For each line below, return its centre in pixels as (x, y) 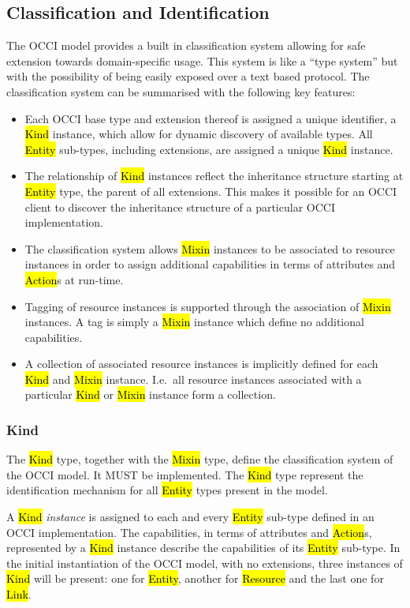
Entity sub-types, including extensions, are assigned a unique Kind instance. (209, 149)
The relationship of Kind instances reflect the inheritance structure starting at (214, 176)
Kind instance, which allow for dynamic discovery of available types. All (199, 134)
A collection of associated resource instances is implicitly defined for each (201, 364)
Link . (19, 594)
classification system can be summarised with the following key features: (181, 91)
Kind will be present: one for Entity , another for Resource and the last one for (195, 578)
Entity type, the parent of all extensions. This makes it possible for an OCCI (211, 191)
